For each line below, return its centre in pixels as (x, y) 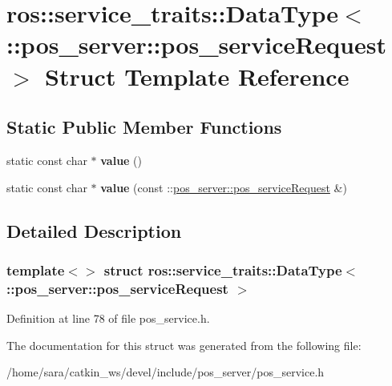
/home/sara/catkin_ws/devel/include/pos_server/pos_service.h (166, 372)
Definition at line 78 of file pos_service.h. (108, 318)
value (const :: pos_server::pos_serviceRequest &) (224, 187)
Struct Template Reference (197, 76)
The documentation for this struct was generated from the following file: (184, 345)
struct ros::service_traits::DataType (223, 269)
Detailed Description (94, 230)
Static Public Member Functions (144, 127)
